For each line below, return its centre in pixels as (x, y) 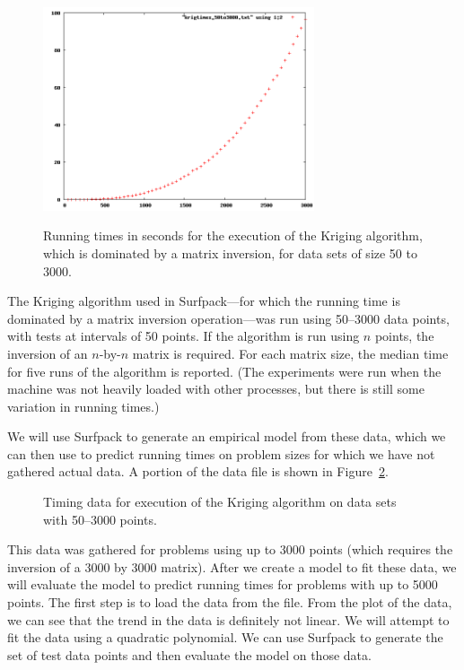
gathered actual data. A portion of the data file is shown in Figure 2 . (198, 471)
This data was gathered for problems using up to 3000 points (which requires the (230, 549)
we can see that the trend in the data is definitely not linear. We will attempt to (228, 619)
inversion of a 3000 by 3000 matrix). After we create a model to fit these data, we (232, 566)
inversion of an (48, 353)
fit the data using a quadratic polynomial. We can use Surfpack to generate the (225, 637)
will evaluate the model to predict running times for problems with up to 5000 (223, 584)
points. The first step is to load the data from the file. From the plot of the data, (230, 602)
